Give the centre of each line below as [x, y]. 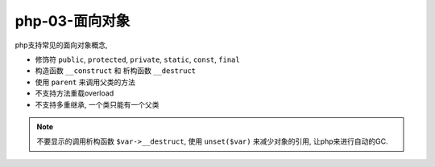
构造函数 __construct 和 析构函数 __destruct [116, 71]
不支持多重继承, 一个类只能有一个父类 [97, 104]
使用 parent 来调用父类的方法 [85, 82]
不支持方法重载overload [75, 93]
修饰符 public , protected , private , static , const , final [138, 59]
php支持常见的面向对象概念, [61, 45]
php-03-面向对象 [72, 21]
